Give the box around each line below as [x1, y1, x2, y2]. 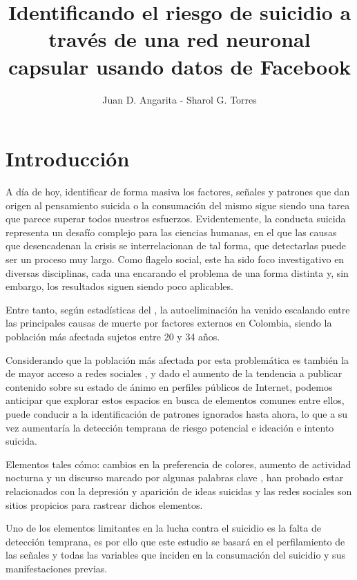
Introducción [6, 144, 130, 173]
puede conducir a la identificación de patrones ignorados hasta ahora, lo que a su [6, 406, 348, 420]
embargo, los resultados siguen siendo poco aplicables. [6, 279, 233, 293]
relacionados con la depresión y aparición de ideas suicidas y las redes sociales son [6, 483, 352, 498]
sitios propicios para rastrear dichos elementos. [6, 497, 203, 512]
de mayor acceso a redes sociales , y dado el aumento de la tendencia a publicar [6, 366, 342, 380]
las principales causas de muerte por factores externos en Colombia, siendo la [6, 316, 332, 330]
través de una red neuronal [48, 25, 311, 53]
